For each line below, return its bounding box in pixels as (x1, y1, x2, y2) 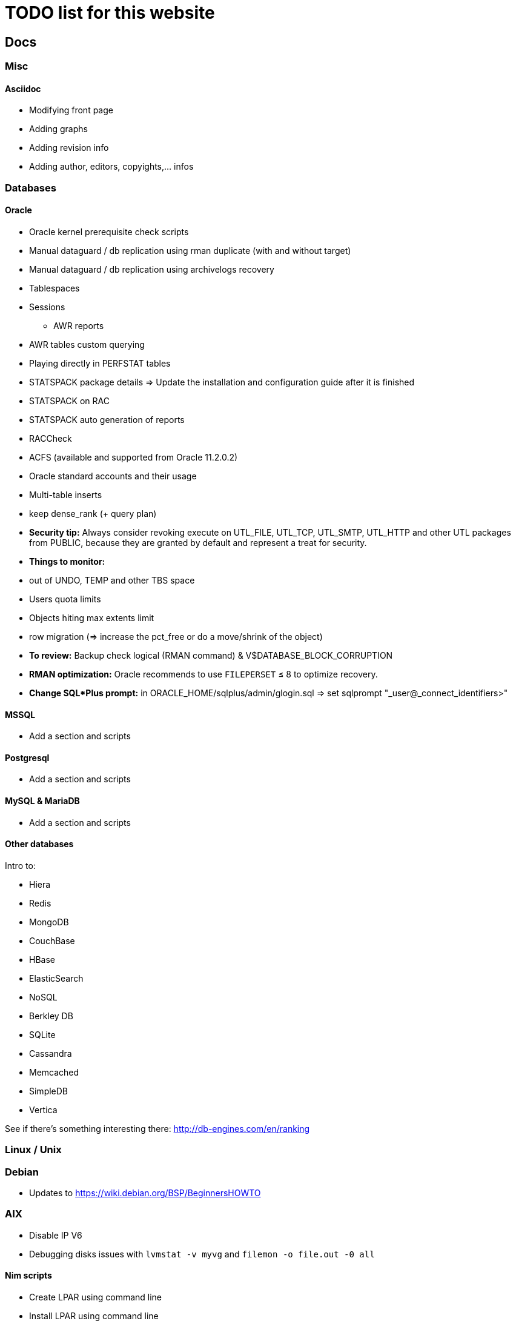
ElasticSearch (29, 973, 84, 983)
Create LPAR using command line (29, 1291, 162, 1302)
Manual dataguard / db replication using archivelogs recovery (29, 264, 274, 275)
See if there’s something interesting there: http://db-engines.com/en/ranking (5, 1123, 310, 1134)
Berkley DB (29, 1010, 73, 1021)
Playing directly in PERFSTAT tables (29, 358, 171, 368)
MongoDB (29, 916, 69, 927)
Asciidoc (5, 83, 41, 94)
